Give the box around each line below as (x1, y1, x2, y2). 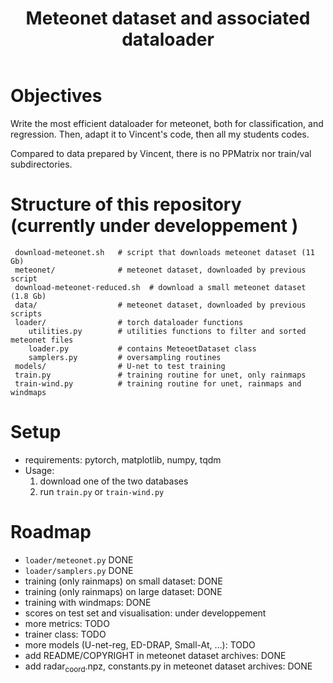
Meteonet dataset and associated (25, 7, 311, 30)
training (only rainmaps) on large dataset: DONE (24, 585, 223, 597)
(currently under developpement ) (10, 215, 299, 237)
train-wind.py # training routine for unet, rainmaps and (14, 378, 302, 389)
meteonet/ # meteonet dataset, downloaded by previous (14, 265, 307, 275)
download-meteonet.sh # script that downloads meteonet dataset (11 (14, 247, 315, 257)
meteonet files (10, 335, 74, 345)
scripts (10, 308, 43, 319)
